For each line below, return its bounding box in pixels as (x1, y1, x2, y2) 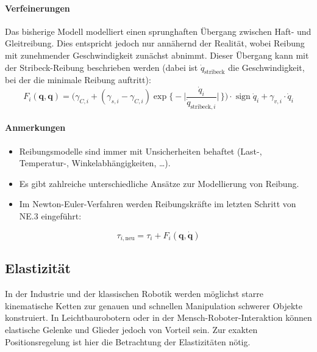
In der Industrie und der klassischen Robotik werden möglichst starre (5, 287, 264, 300)
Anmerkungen (5, 121, 66, 134)
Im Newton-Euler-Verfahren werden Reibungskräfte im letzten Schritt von (19, 197, 296, 210)
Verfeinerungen (5, 1, 70, 14)
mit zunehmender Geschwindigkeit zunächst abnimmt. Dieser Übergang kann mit (5, 48, 309, 61)
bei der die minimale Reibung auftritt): (5, 73, 151, 86)
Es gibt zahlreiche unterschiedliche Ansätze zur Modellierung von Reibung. (19, 177, 299, 189)
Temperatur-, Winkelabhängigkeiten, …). (19, 156, 171, 169)
